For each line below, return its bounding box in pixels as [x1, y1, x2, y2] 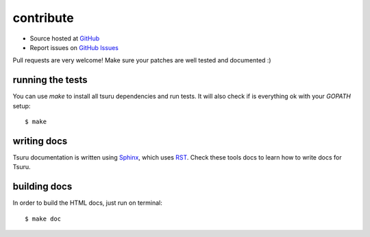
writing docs [12, 135, 68, 147]
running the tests [12, 74, 88, 86]
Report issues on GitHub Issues [29, 43, 119, 51]
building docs [12, 181, 73, 192]
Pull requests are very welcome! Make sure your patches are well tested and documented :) [12, 56, 271, 64]
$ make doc [25, 214, 62, 223]
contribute [12, 10, 75, 25]
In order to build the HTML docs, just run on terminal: [12, 199, 162, 207]
